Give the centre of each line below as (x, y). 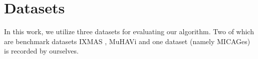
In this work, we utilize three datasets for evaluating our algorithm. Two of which (129, 31)
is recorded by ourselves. (41, 51)
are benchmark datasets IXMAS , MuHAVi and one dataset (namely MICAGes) (127, 41)
